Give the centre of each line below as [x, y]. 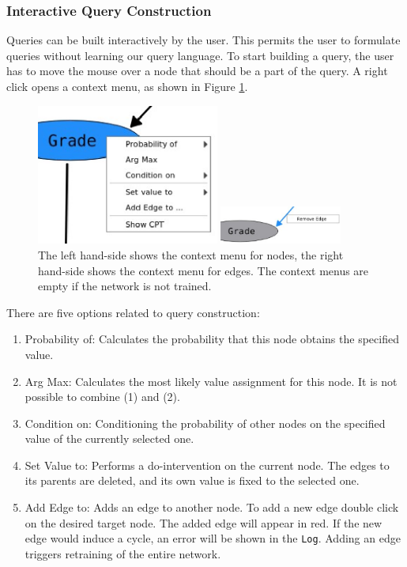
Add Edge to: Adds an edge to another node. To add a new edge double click [212, 507]
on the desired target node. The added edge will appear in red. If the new [203, 522]
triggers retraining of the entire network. [123, 553]
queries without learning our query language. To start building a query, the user [200, 55]
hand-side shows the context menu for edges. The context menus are [203, 270]
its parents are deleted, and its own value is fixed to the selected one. [192, 480]
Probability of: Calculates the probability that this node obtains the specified [212, 339]
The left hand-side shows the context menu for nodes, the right [191, 254]
